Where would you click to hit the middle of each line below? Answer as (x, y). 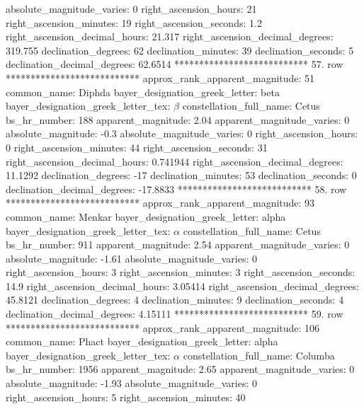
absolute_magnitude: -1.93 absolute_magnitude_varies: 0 (131, 383)
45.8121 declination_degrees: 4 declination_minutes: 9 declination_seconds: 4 (175, 300)
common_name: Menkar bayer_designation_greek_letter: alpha (146, 216)
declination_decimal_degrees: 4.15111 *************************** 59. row (175, 314)
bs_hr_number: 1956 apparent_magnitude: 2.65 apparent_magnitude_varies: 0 (180, 369)
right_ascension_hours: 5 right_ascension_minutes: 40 (126, 397)
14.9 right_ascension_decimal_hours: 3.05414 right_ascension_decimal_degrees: (183, 286)
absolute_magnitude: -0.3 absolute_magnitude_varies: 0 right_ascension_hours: (182, 133)
